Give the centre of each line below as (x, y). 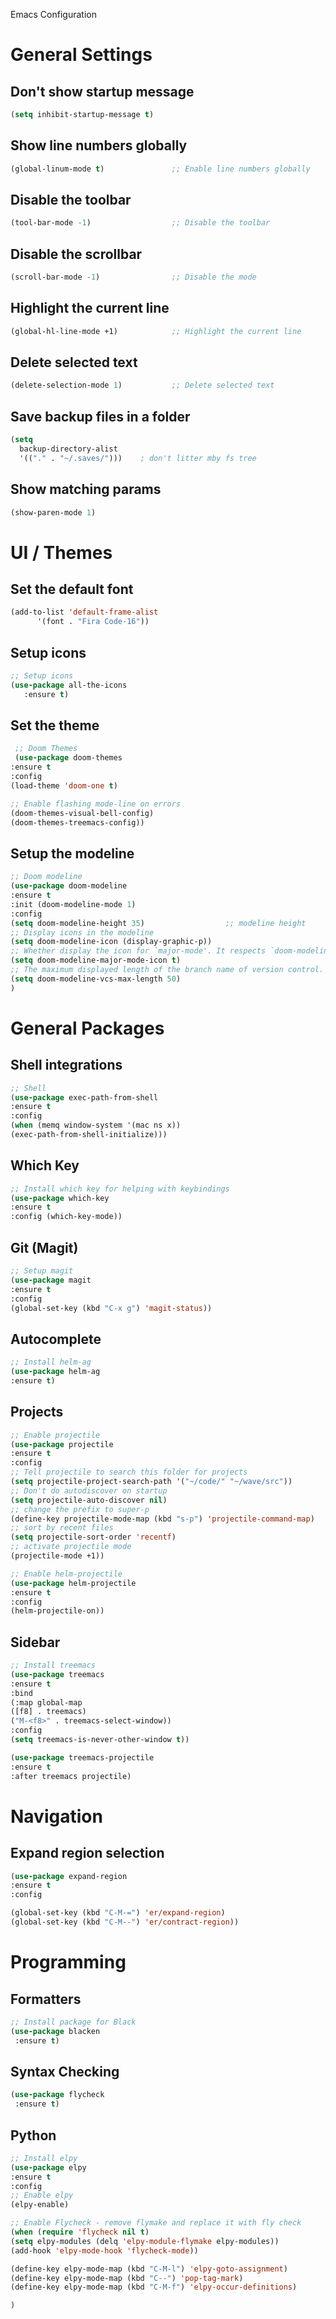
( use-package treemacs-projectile (82, 1757)
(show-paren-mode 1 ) (53, 512)
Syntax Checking (65, 2071)
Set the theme (55, 725)
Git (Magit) (44, 1247)
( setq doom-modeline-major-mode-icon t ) (96, 960)
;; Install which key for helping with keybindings (120, 1189)
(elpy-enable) (40, 2205)
